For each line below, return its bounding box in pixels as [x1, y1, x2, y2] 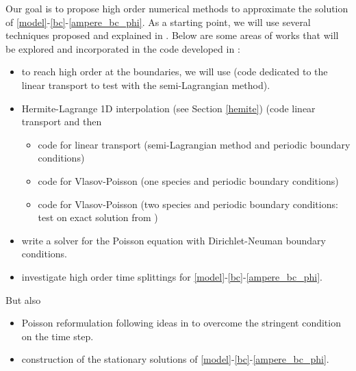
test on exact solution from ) [38, 210, 158, 225]
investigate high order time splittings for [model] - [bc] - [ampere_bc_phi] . [21, 269, 322, 283]
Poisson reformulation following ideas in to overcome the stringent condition [21, 316, 341, 330]
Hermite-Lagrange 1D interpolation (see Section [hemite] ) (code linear [21, 101, 316, 115]
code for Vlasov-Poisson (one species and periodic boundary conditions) [38, 173, 339, 188]
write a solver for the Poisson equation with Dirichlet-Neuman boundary [21, 233, 326, 247]
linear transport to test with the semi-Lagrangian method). [21, 77, 270, 92]
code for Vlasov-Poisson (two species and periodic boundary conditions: [38, 196, 338, 211]
